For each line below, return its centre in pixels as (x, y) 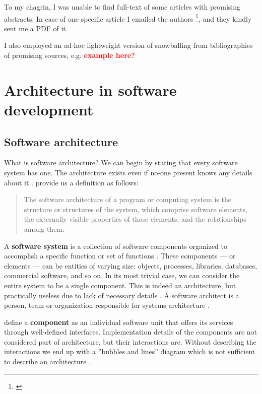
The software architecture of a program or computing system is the (127, 199)
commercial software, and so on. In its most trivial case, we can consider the (122, 275)
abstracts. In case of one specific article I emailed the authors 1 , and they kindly (128, 18)
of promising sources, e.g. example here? (70, 55)
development (49, 109)
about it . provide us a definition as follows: (71, 182)
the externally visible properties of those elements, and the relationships (135, 219)
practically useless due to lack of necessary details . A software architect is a (122, 295)
